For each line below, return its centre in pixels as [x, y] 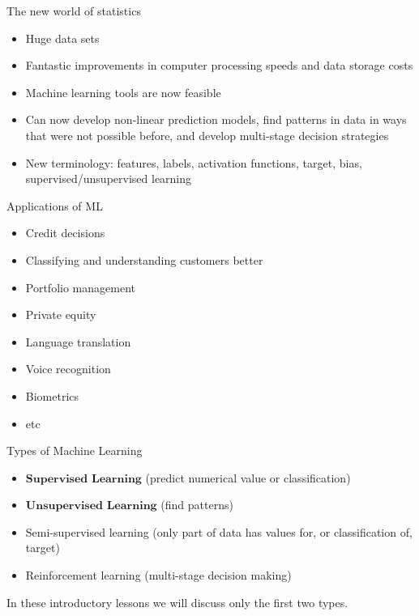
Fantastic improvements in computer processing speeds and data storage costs [219, 65]
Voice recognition [68, 369]
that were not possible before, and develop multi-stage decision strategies [207, 135]
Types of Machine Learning [75, 450]
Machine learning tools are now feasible [123, 92]
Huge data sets [62, 38]
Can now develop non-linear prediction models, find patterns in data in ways [216, 119]
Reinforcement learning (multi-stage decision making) [158, 575]
